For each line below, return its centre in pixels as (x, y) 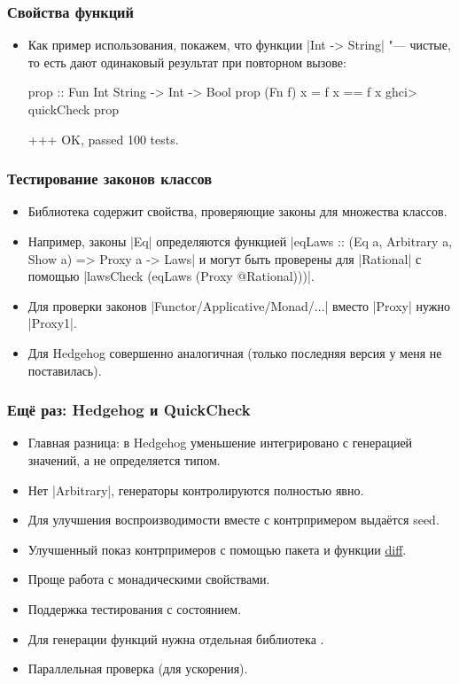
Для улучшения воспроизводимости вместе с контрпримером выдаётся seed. (233, 520)
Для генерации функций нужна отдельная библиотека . (176, 638)
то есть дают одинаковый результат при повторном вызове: (187, 62)
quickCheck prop (74, 109)
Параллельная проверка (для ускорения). (138, 668)
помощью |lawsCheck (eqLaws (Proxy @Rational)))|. (171, 276)
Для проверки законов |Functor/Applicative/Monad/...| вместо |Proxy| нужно (239, 305)
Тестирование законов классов (110, 179)
